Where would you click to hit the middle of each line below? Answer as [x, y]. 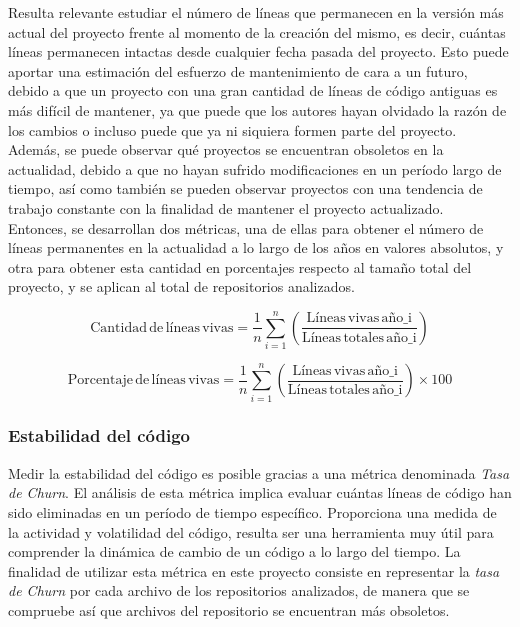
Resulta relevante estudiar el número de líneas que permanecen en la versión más [256, 12]
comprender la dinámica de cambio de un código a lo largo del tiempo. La [234, 551]
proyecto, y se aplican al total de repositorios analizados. [181, 286]
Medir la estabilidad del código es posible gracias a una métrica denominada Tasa [259, 472]
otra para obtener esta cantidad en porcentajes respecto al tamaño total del [240, 266]
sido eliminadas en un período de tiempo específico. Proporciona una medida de [252, 511]
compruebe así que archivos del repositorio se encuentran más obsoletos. [229, 609]
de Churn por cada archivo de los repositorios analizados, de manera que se [239, 590]
